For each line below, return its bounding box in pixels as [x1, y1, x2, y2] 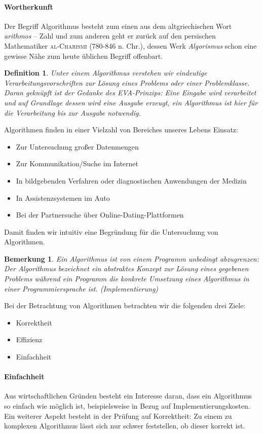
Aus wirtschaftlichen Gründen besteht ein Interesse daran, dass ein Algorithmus [4, 390, 252, 401]
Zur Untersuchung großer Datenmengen [16, 141, 139, 152]
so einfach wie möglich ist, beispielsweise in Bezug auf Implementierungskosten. [4, 401, 250, 411]
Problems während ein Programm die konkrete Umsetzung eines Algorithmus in [4, 273, 249, 284]
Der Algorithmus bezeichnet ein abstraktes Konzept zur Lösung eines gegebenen [4, 263, 249, 274]
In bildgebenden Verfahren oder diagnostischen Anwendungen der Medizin [16, 175, 247, 186]
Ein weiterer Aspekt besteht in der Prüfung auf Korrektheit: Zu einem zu [4, 410, 232, 421]
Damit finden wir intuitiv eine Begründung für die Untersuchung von [4, 226, 218, 237]
